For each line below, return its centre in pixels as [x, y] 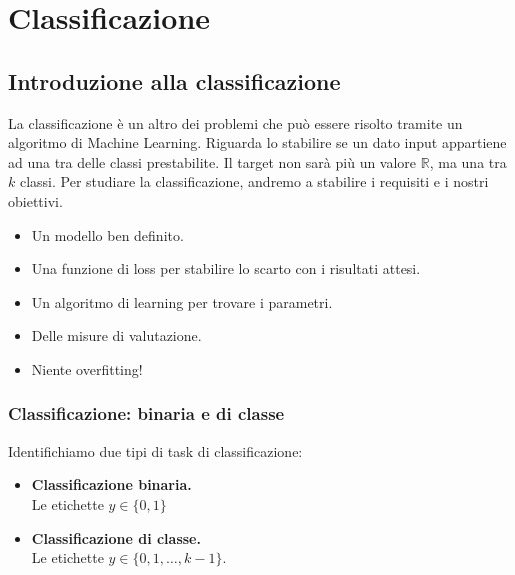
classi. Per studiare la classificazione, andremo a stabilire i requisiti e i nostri [254, 181]
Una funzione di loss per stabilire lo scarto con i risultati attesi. [226, 268]
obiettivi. [35, 200]
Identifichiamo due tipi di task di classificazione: [155, 450]
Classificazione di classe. [116, 537]
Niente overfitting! [87, 368]
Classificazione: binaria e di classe [146, 413]
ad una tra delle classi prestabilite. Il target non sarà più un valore [212, 161]
